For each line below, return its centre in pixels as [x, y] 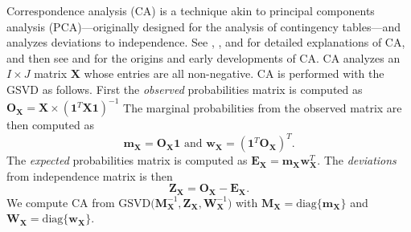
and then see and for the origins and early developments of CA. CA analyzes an [203, 57]
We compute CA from [61, 202]
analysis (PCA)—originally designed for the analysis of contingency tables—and [203, 26]
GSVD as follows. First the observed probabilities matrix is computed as [185, 89]
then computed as [50, 125]
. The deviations [357, 160]
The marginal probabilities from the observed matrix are [263, 107]
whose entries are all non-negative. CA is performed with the [234, 73]
